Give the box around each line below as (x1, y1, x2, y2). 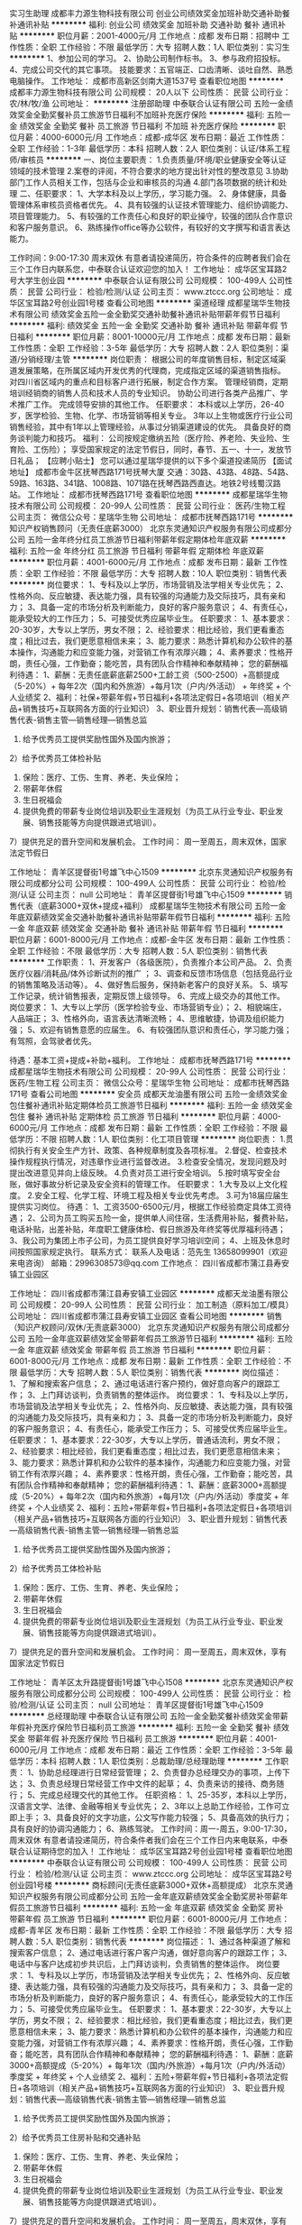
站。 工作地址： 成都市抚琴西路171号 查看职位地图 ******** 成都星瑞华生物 (9, 490, 288, 499)
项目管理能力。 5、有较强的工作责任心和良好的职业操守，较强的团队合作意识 (9, 211, 293, 221)
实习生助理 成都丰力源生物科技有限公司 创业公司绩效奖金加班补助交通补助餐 (9, 8, 290, 18)
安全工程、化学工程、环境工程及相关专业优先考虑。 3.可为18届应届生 (34, 1190, 289, 1201)
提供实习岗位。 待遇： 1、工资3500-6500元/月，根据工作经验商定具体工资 (9, 1202, 284, 1212)
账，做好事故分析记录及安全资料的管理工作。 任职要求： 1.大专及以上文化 (9, 1179, 280, 1189)
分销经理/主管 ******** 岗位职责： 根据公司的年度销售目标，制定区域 (20, 354, 279, 364)
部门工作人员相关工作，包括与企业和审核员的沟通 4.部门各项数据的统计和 (9, 177, 279, 188)
